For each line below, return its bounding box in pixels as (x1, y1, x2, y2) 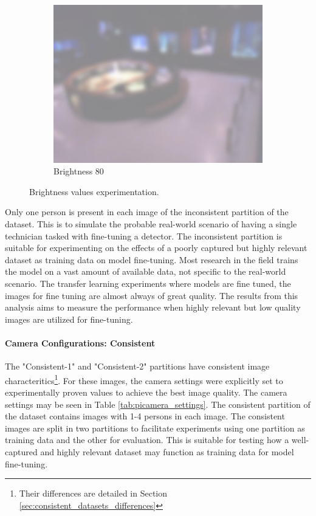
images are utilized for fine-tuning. (5, 312, 133, 325)
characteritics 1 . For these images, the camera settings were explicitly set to (5, 372, 283, 387)
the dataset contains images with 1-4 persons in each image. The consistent (5, 410, 285, 422)
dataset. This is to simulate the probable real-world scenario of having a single (5, 218, 297, 230)
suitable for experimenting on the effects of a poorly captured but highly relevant (5, 241, 307, 254)
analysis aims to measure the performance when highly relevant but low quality (5, 301, 301, 314)
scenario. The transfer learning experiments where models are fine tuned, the (5, 277, 291, 290)
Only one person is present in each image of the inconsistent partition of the (5, 205, 289, 218)
